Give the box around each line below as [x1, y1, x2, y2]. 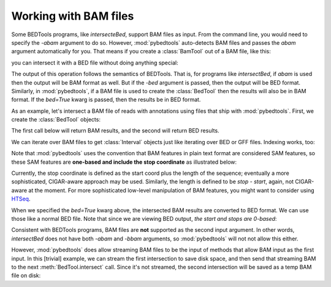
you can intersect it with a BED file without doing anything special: [11, 59, 178, 66]
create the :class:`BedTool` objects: [11, 116, 101, 123]
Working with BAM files [11, 9, 134, 23]
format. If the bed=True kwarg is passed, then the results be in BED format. [11, 96, 201, 104]
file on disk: [11, 272, 41, 279]
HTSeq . [11, 195, 31, 202]
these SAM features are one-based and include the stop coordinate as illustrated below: [11, 158, 237, 166]
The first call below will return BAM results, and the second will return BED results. [11, 127, 220, 134]
